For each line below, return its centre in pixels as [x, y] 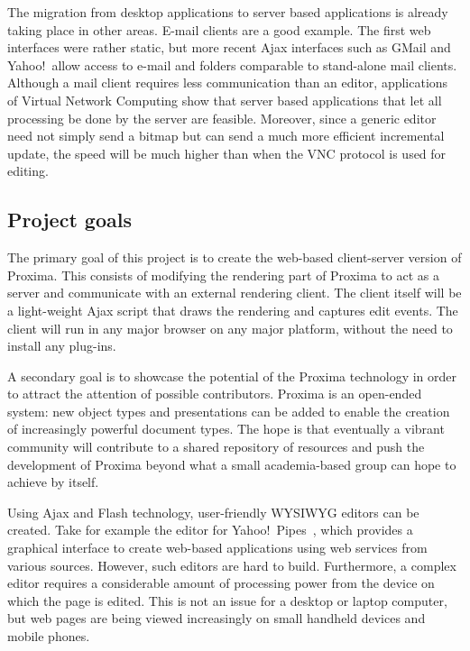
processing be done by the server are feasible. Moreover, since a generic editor [222, 118]
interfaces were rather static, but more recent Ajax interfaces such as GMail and [229, 47]
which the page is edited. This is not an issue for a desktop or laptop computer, [227, 600]
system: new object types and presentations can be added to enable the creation [229, 411]
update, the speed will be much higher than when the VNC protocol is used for [227, 153]
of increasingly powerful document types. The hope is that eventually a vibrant [226, 429]
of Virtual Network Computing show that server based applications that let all [225, 100]
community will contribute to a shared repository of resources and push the [216, 447]
